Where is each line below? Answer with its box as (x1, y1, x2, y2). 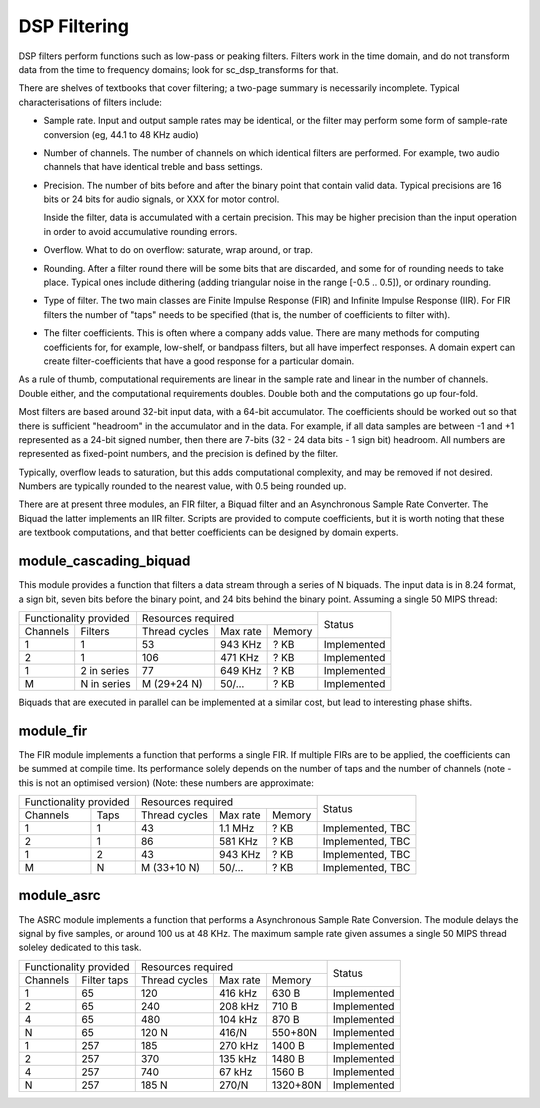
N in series (80, 676, 131, 690)
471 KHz (220, 650, 260, 664)
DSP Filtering (18, 15, 130, 37)
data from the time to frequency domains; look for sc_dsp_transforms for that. (18, 63, 339, 75)
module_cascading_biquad (18, 553, 191, 570)
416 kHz (218, 986, 258, 1000)
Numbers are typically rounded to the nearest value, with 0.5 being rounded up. (18, 480, 347, 492)
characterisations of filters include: (18, 96, 162, 108)
